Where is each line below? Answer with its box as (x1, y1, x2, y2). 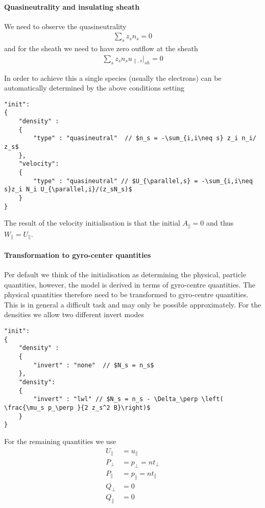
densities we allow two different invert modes (4, 309, 144, 320)
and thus (206, 217, 234, 228)
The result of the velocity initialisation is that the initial (4, 217, 180, 228)
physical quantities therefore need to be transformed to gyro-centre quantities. (4, 289, 249, 300)
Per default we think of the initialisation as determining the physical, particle (4, 269, 246, 280)
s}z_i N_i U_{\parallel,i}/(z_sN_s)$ (4, 186, 132, 193)
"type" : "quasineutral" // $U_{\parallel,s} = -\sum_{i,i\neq (33, 177, 253, 185)
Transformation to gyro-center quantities (4, 249, 151, 260)
